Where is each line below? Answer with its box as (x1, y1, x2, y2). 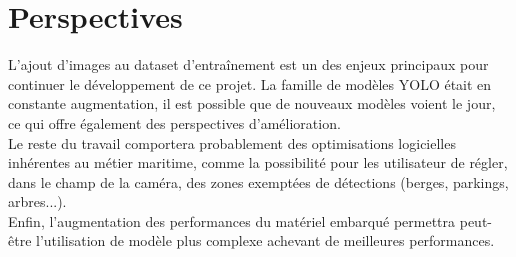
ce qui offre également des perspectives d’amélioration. (8, 112, 341, 133)
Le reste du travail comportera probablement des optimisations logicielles (8, 132, 456, 153)
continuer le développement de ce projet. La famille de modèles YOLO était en (8, 73, 492, 94)
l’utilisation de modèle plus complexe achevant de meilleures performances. (36, 230, 495, 251)
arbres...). (8, 191, 67, 212)
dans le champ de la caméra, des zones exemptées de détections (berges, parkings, (8, 171, 509, 192)
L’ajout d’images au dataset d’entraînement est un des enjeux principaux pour (8, 54, 489, 75)
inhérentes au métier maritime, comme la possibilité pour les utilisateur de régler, (8, 152, 508, 173)
